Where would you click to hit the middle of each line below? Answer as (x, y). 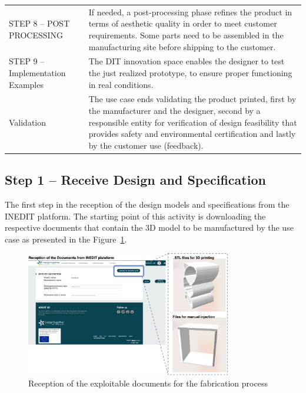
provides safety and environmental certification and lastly (192, 134)
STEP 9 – (27, 61)
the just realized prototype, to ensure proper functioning (190, 72)
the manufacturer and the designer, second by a (174, 110)
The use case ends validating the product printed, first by (192, 99)
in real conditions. (121, 84)
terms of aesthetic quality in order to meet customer (183, 23)
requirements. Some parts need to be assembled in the (186, 35)
